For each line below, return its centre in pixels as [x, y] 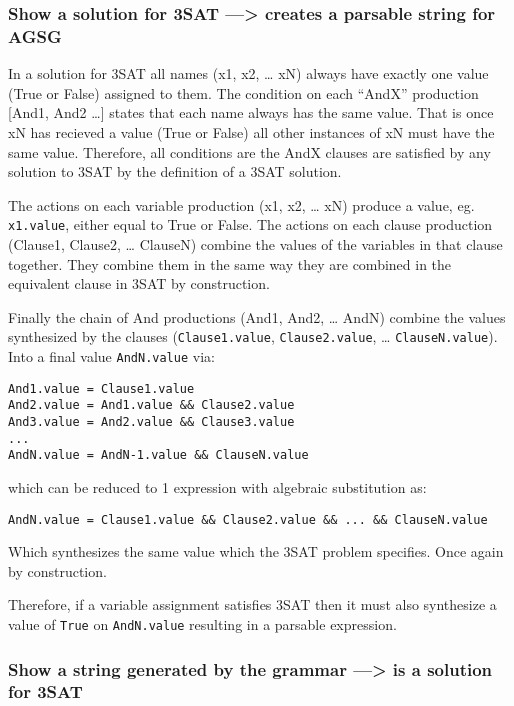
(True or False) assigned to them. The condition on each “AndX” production [243, 92]
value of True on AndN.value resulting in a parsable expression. [202, 623]
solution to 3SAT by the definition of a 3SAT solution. [175, 171]
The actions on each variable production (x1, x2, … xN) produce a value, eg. [241, 204]
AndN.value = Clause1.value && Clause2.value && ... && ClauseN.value [248, 519]
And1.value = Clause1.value [101, 388]
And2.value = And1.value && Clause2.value [151, 405]
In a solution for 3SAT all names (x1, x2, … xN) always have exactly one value [248, 73]
